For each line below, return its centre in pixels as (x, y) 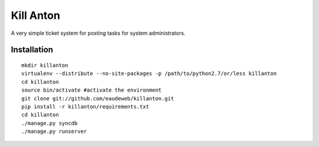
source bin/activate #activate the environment (92, 90)
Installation (32, 50)
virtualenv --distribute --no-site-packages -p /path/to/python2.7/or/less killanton (149, 73)
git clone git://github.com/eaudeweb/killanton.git (98, 98)
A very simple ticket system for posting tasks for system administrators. (98, 33)
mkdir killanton (45, 65)
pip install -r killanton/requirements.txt (85, 107)
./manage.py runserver (54, 132)
